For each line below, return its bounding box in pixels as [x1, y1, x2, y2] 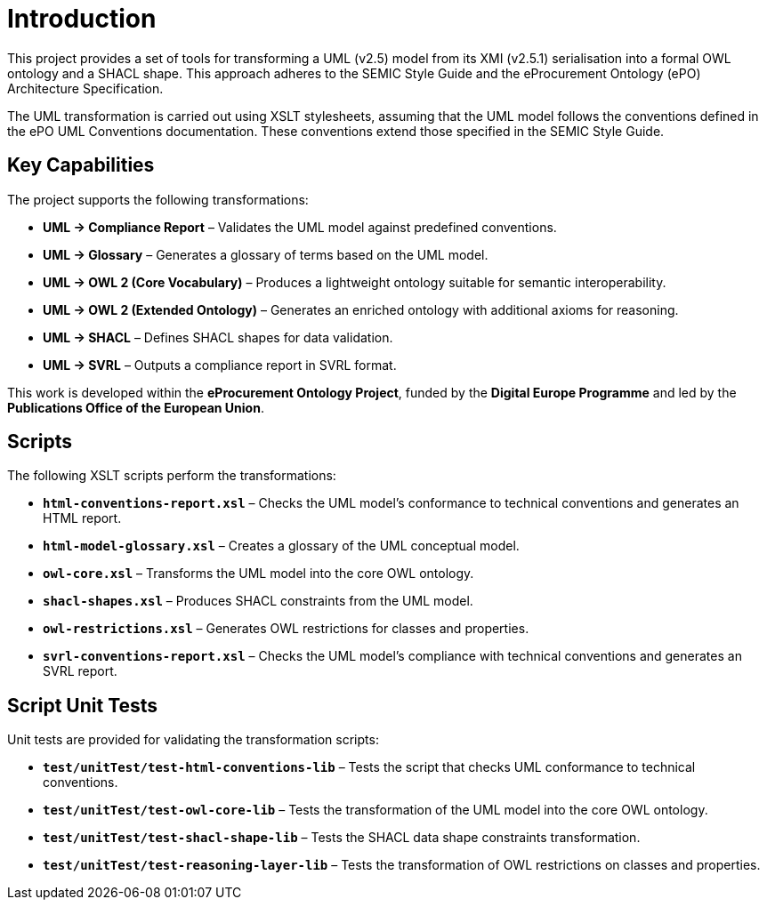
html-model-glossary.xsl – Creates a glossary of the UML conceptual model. [43, 538, 520, 554]
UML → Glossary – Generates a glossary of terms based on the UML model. [43, 246, 488, 262]
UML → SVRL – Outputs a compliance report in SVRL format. [43, 357, 397, 373]
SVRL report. [43, 663, 117, 679]
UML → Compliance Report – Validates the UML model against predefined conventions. [43, 219, 557, 235]
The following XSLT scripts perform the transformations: [7, 468, 336, 484]
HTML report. [43, 510, 122, 526]
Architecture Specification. [7, 80, 164, 96]
